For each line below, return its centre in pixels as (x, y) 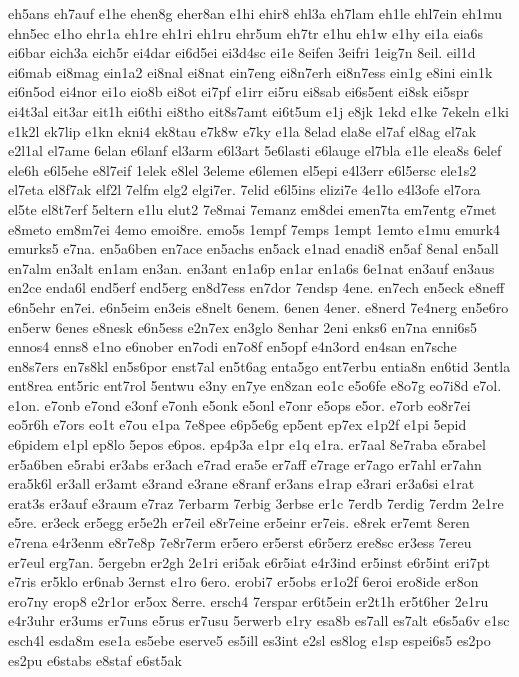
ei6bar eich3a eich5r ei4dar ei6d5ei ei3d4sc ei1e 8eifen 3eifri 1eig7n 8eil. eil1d (242, 52)
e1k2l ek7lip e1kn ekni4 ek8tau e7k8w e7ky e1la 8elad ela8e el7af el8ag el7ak (242, 130)
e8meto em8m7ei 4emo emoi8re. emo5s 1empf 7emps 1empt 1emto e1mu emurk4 (254, 228)
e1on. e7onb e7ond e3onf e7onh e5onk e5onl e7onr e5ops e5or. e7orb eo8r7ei (239, 404)
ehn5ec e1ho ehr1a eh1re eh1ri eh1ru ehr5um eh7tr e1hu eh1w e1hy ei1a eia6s (246, 32)
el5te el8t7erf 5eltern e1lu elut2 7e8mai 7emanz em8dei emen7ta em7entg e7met (252, 208)
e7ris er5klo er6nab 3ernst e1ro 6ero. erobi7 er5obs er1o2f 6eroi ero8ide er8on (243, 581)
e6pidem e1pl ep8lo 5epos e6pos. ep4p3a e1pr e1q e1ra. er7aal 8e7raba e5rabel (247, 444)
